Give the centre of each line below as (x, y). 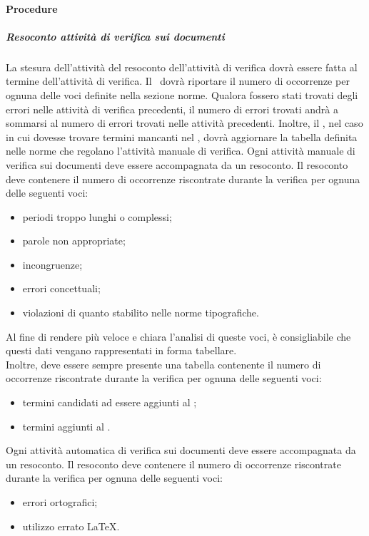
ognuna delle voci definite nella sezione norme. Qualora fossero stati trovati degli (182, 94)
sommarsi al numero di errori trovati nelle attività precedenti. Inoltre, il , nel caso (184, 123)
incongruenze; (52, 264)
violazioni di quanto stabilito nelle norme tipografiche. (141, 313)
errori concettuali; (61, 288)
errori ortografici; (60, 502)
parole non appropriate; (74, 241)
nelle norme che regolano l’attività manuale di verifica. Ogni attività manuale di (181, 151)
